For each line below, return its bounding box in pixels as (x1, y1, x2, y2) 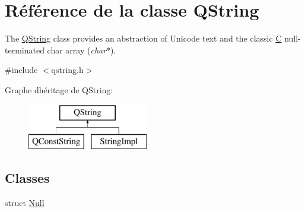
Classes (5, 169, 50, 187)
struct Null (5, 196, 45, 208)
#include (5, 64, 38, 76)
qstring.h (51, 64, 84, 76)
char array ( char (47, 43, 107, 56)
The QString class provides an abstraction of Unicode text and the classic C (5, 32, 282, 45)
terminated (5, 43, 45, 56)
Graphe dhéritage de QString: (5, 83, 113, 96)
